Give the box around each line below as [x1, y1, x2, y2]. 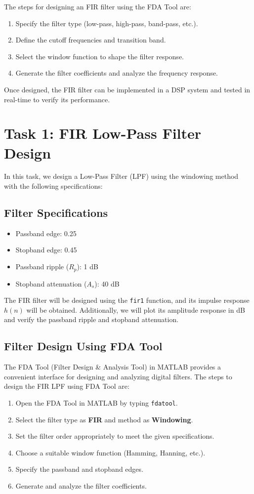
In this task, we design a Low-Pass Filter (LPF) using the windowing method [4, 171, 239, 181]
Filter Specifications [4, 205, 108, 220]
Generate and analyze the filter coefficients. [15, 480, 147, 491]
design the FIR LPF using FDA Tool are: [4, 381, 129, 391]
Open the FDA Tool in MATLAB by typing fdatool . [15, 397, 178, 408]
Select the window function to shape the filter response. [15, 51, 184, 61]
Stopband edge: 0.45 [15, 245, 77, 255]
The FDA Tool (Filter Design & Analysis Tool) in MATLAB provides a [4, 362, 221, 372]
